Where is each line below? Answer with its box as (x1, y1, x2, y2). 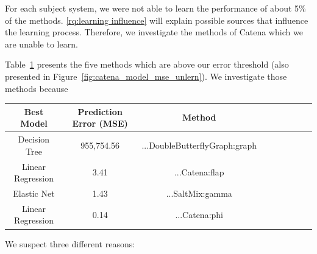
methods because (5, 82, 68, 94)
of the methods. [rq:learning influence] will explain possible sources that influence (5, 13, 308, 26)
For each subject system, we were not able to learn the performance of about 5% (5, 2, 306, 14)
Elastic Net (13, 186, 55, 199)
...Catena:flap (174, 166, 224, 178)
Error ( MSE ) (72, 117, 128, 130)
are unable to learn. (5, 37, 78, 50)
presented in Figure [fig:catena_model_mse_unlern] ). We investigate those (5, 69, 287, 82)
